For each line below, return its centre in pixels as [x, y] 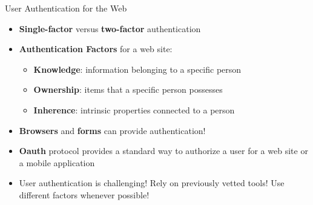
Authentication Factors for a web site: [96, 49]
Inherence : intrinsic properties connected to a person [134, 109]
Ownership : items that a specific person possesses [128, 89]
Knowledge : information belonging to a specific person [137, 69]
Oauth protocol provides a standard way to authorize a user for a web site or [163, 151]
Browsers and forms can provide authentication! [112, 130]
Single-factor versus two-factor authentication [110, 28]
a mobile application [57, 162]
